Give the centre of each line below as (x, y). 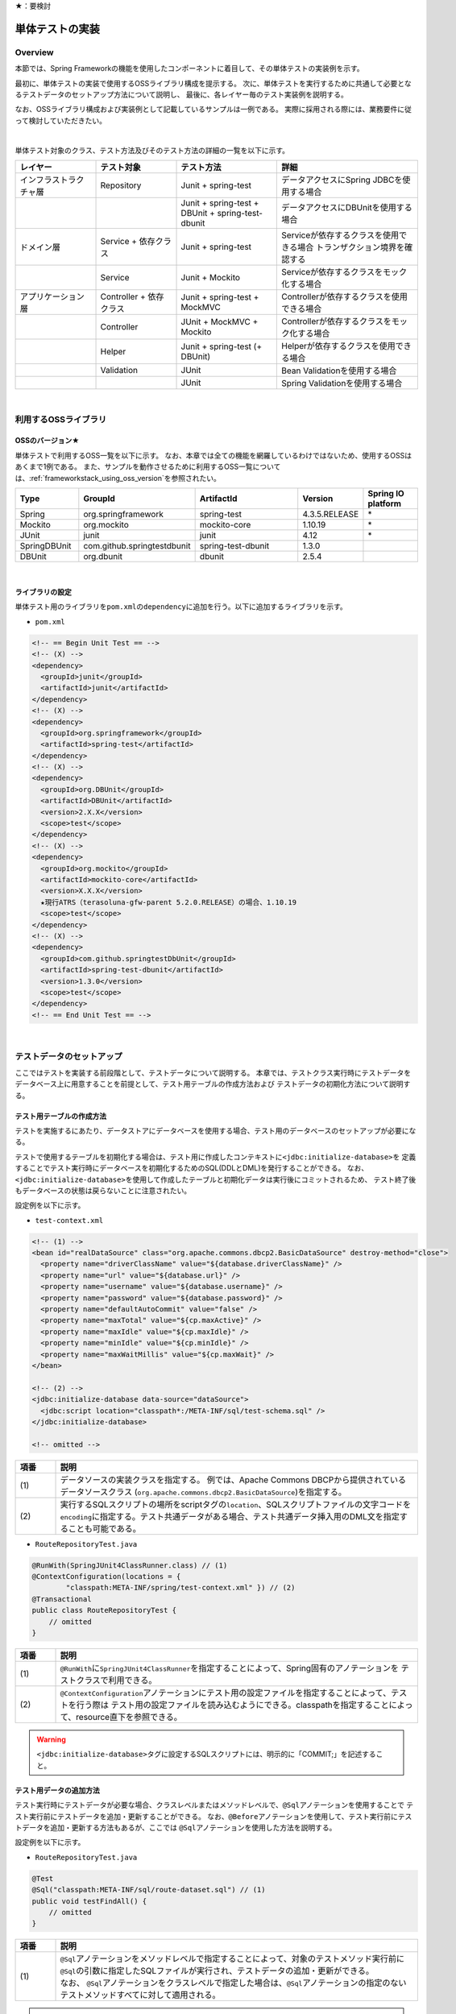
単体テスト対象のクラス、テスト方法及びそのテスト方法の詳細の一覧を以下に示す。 (152, 150)
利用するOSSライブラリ (61, 419)
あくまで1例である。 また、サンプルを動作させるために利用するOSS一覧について (148, 466)
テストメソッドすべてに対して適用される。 (140, 1995)
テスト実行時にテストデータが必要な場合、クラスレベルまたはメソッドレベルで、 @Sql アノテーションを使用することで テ (214, 1805)
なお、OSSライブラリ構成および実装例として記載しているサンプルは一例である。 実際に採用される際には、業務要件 (206, 110)
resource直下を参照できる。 (129, 1718)
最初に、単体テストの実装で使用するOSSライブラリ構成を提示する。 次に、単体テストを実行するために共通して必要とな (213, 83)
